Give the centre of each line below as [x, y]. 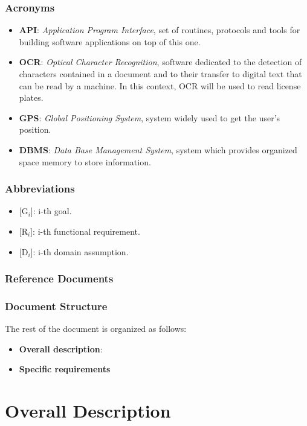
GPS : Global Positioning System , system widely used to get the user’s [150, 117]
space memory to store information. [85, 161]
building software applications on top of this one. [110, 41]
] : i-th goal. [51, 211]
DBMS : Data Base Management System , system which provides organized [158, 149]
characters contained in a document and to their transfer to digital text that [160, 74]
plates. [31, 97]
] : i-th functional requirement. [85, 231]
